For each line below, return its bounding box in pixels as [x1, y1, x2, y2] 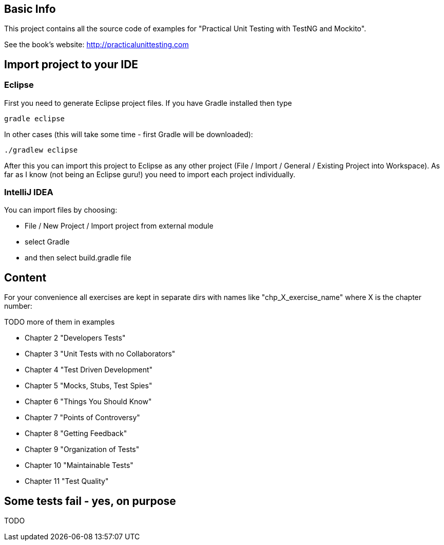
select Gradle [25, 237, 70, 247]
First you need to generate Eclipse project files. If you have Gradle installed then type [4, 98, 292, 107]
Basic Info [4, 3, 56, 15]
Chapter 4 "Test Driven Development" [25, 365, 153, 374]
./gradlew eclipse [4, 145, 78, 154]
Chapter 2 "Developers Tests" [25, 333, 126, 343]
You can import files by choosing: [4, 205, 118, 215]
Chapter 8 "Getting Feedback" [25, 429, 127, 438]
